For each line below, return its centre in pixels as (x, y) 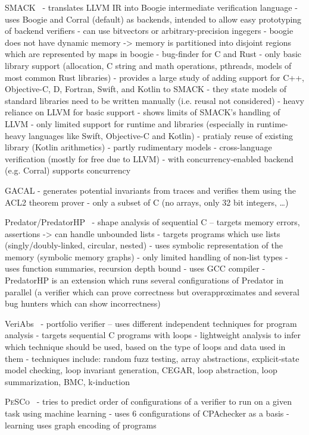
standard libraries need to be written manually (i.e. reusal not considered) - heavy (155, 100)
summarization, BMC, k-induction (67, 381)
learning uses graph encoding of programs (81, 425)
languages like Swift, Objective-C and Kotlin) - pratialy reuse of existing (161, 135)
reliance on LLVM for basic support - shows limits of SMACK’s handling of (143, 112)
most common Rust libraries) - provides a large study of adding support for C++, (154, 77)
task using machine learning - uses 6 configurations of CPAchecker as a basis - (147, 413)
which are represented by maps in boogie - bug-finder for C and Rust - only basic (153, 54)
